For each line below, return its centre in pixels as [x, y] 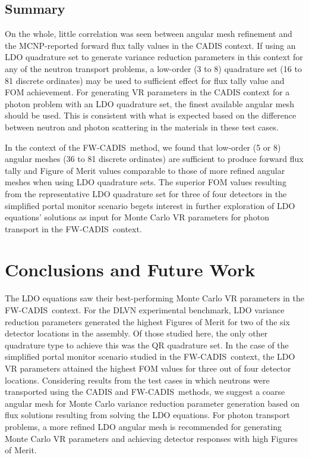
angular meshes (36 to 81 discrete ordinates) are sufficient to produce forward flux [154, 159]
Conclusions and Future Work [130, 269]
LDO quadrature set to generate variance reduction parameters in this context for [154, 57]
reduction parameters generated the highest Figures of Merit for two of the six [147, 321]
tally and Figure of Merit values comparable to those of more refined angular [145, 170]
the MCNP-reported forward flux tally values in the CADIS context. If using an [150, 45]
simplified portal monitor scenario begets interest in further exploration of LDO [150, 205]
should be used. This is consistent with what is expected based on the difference [151, 115]
